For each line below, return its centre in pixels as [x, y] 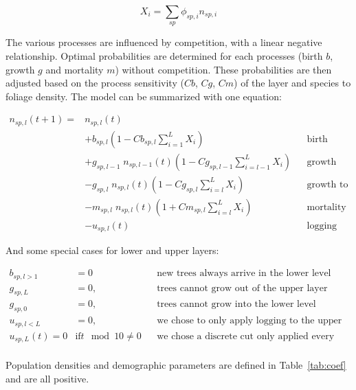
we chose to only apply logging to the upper [249, 321]
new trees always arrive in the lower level [244, 274]
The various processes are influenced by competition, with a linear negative [164, 42]
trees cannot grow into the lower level [236, 305]
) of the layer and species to [292, 83]
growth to [327, 184]
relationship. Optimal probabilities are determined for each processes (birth [164, 55]
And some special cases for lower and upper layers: [112, 250]
